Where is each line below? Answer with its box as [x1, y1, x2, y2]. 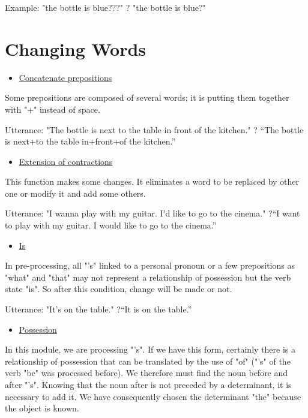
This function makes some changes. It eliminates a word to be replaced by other [5, 175, 300, 188]
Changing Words [5, 36, 146, 61]
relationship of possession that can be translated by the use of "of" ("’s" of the [5, 354, 291, 367]
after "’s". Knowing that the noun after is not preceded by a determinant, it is [5, 378, 292, 390]
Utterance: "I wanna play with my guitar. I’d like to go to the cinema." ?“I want [5, 207, 300, 219]
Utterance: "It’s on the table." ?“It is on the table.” [5, 303, 192, 315]
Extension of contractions [19, 155, 113, 167]
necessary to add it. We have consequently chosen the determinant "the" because [5, 390, 301, 402]
